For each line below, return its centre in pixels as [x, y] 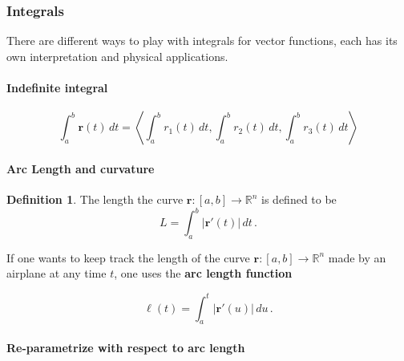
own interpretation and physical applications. [117, 56]
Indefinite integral [57, 87]
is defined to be [299, 199]
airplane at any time [57, 273]
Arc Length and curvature [81, 168]
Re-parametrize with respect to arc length [126, 347]
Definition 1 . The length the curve [95, 199]
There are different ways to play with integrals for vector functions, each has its [202, 41]
